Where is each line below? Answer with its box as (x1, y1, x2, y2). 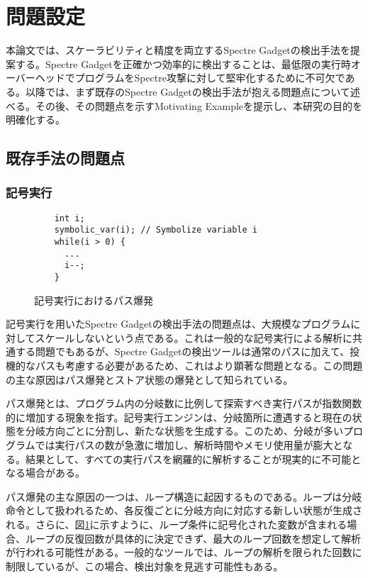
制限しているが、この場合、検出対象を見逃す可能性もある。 (6, 558, 284, 573)
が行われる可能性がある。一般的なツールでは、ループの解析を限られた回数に (6, 545, 362, 560)
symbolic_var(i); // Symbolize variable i (54, 225, 257, 235)
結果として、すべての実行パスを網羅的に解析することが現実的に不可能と (25, 451, 362, 466)
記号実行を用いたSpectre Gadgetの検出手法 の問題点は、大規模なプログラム (6, 316, 351, 331)
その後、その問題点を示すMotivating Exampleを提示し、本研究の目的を (35, 98, 363, 113)
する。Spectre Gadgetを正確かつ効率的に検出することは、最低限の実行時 (15, 56, 351, 71)
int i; (54, 213, 85, 223)
